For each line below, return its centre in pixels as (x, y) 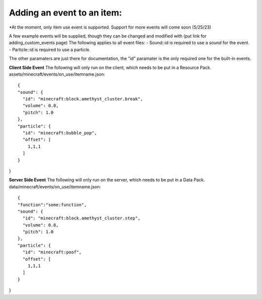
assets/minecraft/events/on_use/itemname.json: (57, 74)
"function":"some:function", (52, 205)
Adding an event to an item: (65, 13)
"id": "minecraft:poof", (52, 252)
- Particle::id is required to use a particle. (50, 50)
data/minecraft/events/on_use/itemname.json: (55, 186)
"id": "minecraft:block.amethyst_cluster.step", (82, 218)
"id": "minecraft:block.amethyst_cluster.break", (83, 99)
